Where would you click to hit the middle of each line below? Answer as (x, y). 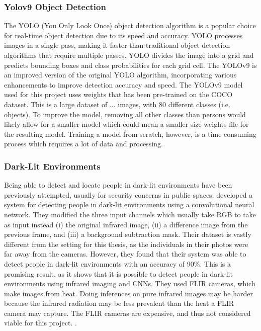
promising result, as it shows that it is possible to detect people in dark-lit (118, 273)
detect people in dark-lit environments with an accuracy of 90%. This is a (118, 263)
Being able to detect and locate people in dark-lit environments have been (118, 185)
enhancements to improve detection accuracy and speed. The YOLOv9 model (123, 84)
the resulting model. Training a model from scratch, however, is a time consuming (130, 134)
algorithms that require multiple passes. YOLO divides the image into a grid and (129, 55)
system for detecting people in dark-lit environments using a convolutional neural (129, 204)
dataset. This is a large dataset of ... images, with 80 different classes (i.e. (117, 104)
